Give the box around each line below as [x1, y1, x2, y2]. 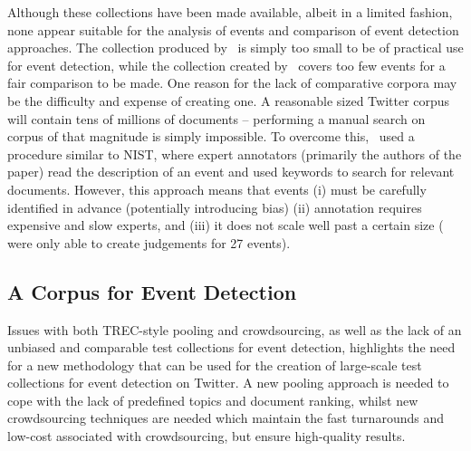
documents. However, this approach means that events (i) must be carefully [7, 179, 427, 198]
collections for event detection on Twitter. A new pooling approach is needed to [7, 373, 449, 392]
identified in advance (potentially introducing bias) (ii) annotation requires [7, 197, 422, 216]
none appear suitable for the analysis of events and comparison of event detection [7, 20, 459, 39]
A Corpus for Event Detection [7, 277, 297, 305]
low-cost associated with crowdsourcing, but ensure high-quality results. [7, 427, 406, 446]
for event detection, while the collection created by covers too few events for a [7, 55, 446, 74]
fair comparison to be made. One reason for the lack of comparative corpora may [7, 73, 457, 92]
